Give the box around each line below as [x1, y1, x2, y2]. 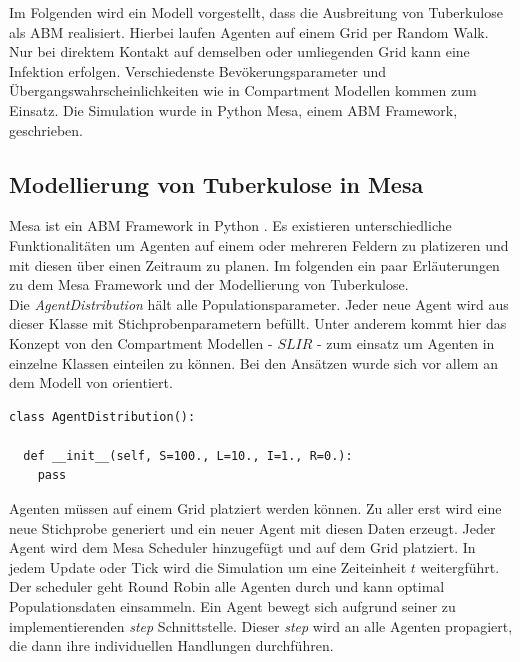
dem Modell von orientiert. [9, 372, 173, 393]
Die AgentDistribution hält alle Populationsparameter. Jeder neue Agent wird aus [9, 293, 509, 314]
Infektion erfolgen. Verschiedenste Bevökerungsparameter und [9, 60, 387, 81]
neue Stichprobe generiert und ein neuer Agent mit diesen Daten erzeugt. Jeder [9, 517, 496, 538]
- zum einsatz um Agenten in [316, 332, 495, 353]
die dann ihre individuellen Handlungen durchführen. [9, 635, 334, 656]
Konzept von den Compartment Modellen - [9, 332, 273, 353]
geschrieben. [9, 119, 84, 140]
